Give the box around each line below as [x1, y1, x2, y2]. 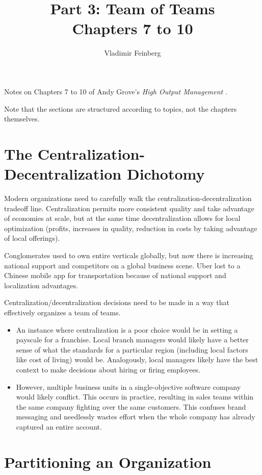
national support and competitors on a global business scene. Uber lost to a [4, 260, 241, 270]
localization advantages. [4, 280, 78, 290]
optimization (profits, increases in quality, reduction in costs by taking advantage [4, 222, 257, 233]
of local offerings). [4, 233, 60, 243]
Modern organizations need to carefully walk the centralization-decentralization [4, 193, 252, 203]
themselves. [4, 113, 40, 124]
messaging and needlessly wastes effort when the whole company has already [16, 411, 255, 422]
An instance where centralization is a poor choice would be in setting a [16, 324, 238, 335]
